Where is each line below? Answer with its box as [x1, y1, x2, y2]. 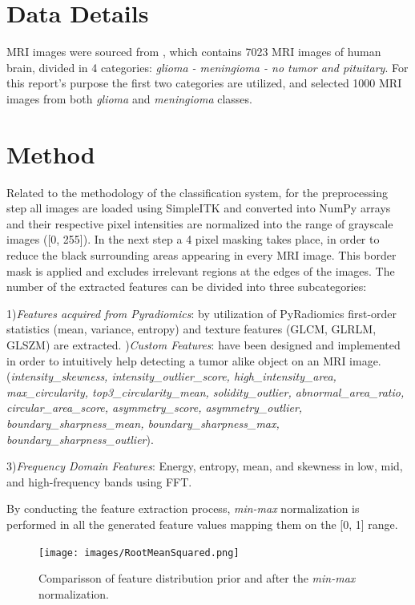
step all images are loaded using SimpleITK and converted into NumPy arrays [6, 200, 391, 216]
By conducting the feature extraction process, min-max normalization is [6, 500, 360, 517]
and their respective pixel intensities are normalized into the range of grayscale [6, 215, 393, 232]
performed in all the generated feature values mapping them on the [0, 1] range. [6, 515, 398, 532]
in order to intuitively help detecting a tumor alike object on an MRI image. [6, 352, 381, 369]
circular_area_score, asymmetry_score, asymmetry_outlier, [6, 399, 303, 416]
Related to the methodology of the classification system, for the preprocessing [6, 184, 388, 200]
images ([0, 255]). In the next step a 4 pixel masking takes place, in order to [6, 231, 380, 248]
